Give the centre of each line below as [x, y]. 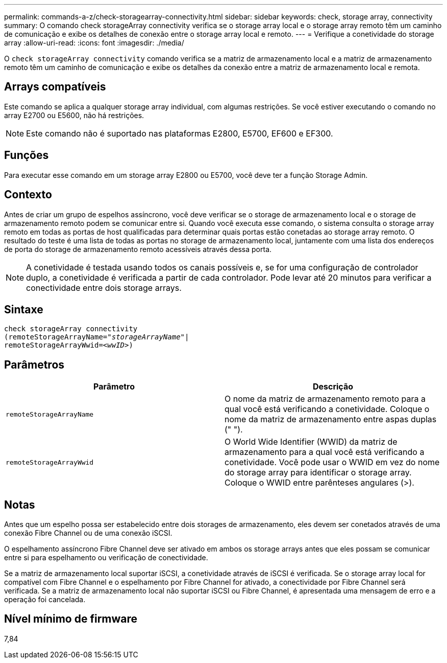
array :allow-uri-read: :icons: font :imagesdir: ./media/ [94, 43]
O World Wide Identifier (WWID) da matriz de [311, 442]
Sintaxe [24, 309]
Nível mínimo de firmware [71, 619]
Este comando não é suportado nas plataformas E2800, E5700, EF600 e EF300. [180, 133]
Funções [27, 155]
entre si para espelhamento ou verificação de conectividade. [106, 558]
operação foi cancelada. [45, 600]
